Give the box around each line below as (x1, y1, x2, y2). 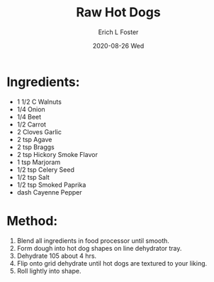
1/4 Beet (16, 112, 42, 121)
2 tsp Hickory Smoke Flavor (16, 150, 98, 158)
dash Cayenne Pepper (16, 188, 82, 196)
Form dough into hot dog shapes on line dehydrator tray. (16, 244, 182, 252)
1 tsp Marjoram (16, 158, 61, 166)
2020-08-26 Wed (92, 41, 145, 50)
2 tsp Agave (16, 135, 52, 143)
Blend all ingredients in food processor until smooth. (16, 236, 169, 245)
